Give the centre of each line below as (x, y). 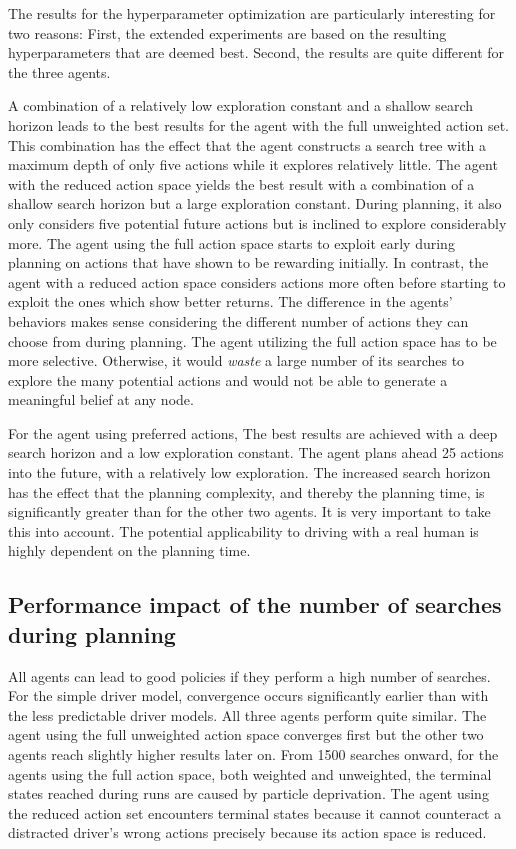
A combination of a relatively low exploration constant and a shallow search (241, 105)
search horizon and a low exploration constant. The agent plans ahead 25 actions (256, 452)
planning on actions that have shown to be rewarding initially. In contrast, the (248, 262)
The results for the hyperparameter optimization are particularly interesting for (252, 13)
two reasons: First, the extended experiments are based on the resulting (227, 32)
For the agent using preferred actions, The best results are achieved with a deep (253, 432)
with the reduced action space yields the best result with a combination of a (241, 183)
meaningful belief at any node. (101, 399)
